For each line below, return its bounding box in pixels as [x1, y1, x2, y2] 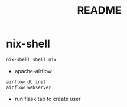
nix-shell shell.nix [6, 56, 57, 62]
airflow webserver [6, 84, 51, 90]
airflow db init [6, 78, 46, 85]
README [77, 4, 122, 17]
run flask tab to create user [14, 95, 81, 102]
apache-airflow [14, 67, 53, 74]
